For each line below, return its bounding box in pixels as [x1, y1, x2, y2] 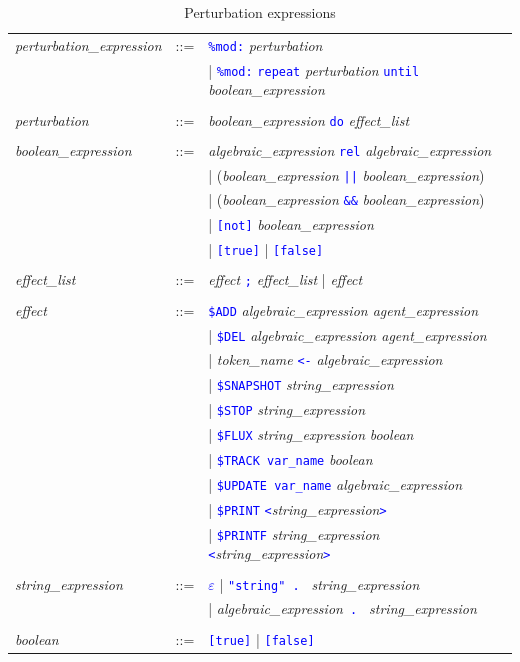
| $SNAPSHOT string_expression [208, 374, 394, 395]
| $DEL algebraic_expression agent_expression [208, 324, 487, 345]
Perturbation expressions [184, 2, 336, 22]
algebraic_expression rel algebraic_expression [208, 139, 492, 160]
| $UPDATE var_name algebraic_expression [208, 473, 463, 494]
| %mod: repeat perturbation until [208, 59, 420, 80]
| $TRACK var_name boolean [208, 449, 373, 470]
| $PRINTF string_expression [208, 523, 380, 544]
